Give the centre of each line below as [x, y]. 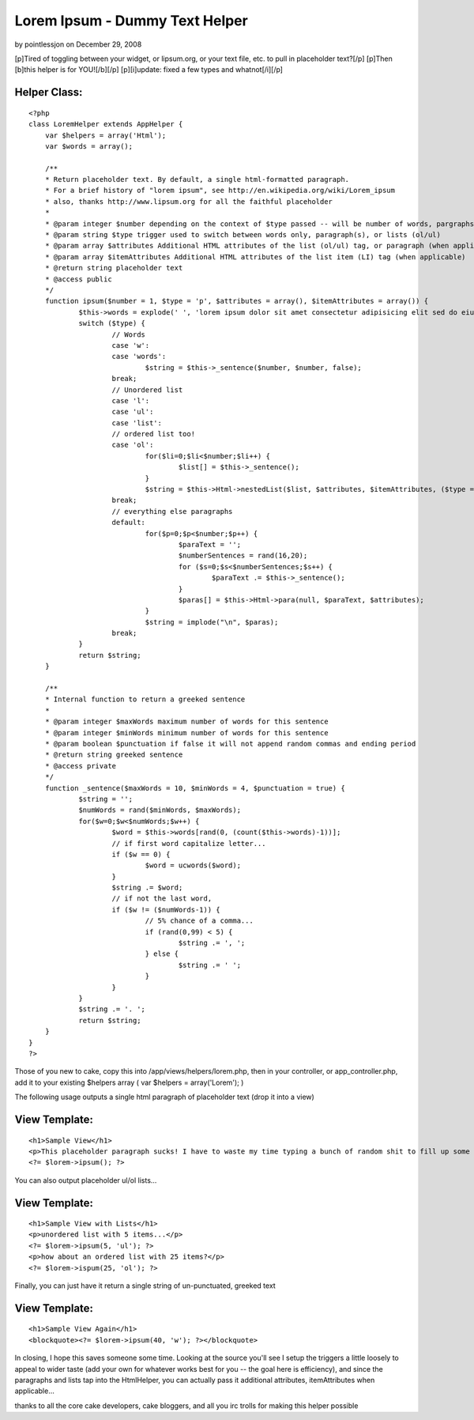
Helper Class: [49, 92]
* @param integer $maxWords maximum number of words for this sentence [186, 722]
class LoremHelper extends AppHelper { [106, 124]
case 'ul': [133, 412]
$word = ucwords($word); [193, 865]
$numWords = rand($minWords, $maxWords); [160, 810]
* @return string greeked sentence [114, 755]
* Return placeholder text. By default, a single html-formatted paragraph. [197, 179]
